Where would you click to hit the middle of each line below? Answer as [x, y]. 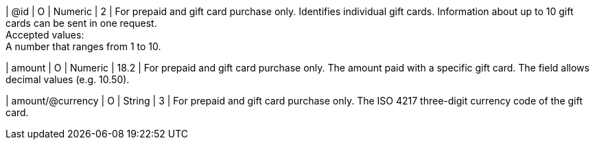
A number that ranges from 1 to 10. [83, 46]
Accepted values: [45, 35]
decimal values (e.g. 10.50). [68, 79]
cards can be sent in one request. [81, 23]
